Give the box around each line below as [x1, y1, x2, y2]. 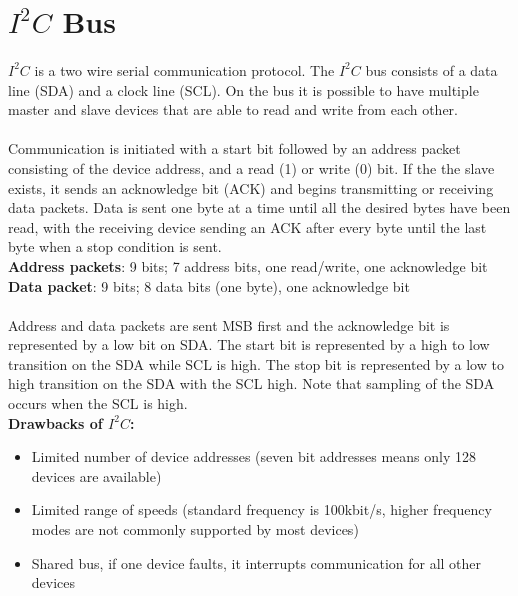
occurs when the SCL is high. [8, 393, 188, 414]
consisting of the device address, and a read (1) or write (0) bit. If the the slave [8, 157, 495, 178]
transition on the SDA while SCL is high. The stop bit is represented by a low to [8, 353, 504, 374]
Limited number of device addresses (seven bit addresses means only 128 [31, 446, 477, 467]
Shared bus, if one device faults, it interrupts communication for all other [31, 552, 482, 573]
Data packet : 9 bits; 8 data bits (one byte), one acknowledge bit [8, 275, 410, 296]
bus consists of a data [365, 59, 498, 80]
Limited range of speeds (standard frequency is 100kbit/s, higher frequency [31, 499, 492, 520]
